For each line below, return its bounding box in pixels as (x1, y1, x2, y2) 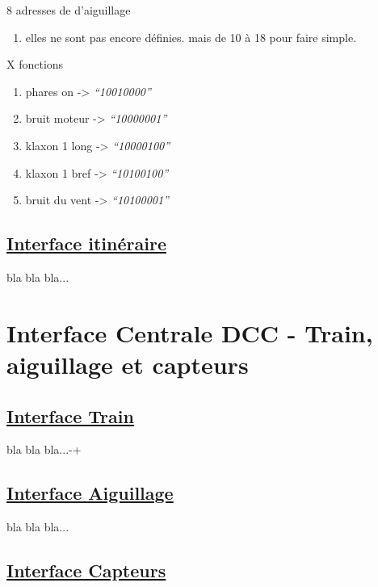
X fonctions (6, 56, 64, 73)
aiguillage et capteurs (6, 347, 249, 380)
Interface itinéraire (6, 231, 166, 256)
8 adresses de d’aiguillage (6, 2, 131, 18)
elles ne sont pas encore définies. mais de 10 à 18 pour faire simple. (25, 28, 357, 45)
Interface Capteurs (6, 558, 166, 583)
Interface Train (6, 403, 134, 428)
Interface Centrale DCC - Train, (6, 316, 373, 349)
